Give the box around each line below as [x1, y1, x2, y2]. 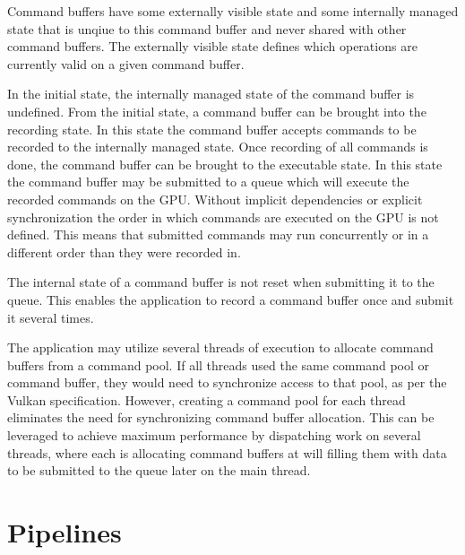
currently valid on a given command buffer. [7, 54, 245, 73]
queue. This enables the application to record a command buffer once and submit [7, 290, 454, 308]
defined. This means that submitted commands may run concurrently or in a [7, 225, 429, 244]
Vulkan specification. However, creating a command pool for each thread [7, 390, 406, 409]
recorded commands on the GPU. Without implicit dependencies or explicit [7, 189, 423, 208]
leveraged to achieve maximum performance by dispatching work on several [7, 426, 421, 445]
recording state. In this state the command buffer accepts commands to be [7, 119, 417, 138]
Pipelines [7, 514, 122, 551]
